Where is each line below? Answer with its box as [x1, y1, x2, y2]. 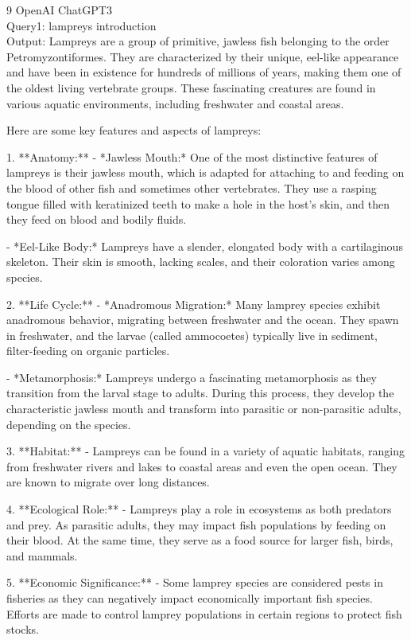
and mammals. [6, 547, 78, 564]
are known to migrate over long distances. [6, 474, 210, 490]
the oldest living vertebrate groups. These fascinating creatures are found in [6, 79, 376, 96]
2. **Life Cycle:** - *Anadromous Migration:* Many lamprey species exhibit [6, 295, 381, 312]
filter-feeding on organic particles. [6, 342, 170, 359]
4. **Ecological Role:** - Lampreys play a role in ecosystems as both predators [6, 501, 392, 517]
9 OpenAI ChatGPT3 [6, 2, 112, 18]
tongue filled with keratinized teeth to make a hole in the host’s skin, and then [6, 195, 390, 212]
